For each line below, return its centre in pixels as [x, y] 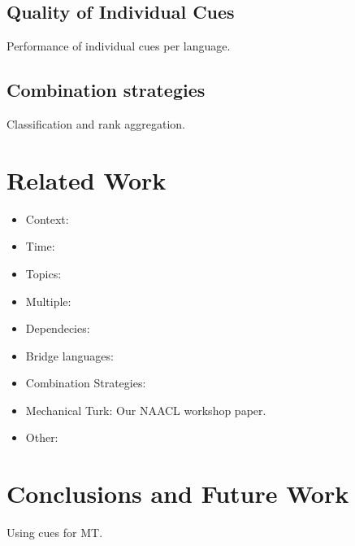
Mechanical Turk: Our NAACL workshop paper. [146, 410]
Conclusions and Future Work [178, 494]
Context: [47, 218]
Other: [42, 437]
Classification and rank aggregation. [96, 124]
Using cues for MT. [55, 533]
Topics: [43, 273]
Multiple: [48, 301]
